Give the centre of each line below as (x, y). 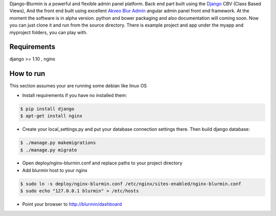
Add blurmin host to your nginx (55, 170)
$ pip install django (47, 109)
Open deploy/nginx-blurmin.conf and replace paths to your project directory (102, 163)
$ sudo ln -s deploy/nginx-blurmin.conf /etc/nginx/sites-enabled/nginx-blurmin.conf (131, 184)
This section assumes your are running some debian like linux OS (78, 86)
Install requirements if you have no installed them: (75, 95)
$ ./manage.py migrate (49, 150)
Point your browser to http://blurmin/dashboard (72, 204)
